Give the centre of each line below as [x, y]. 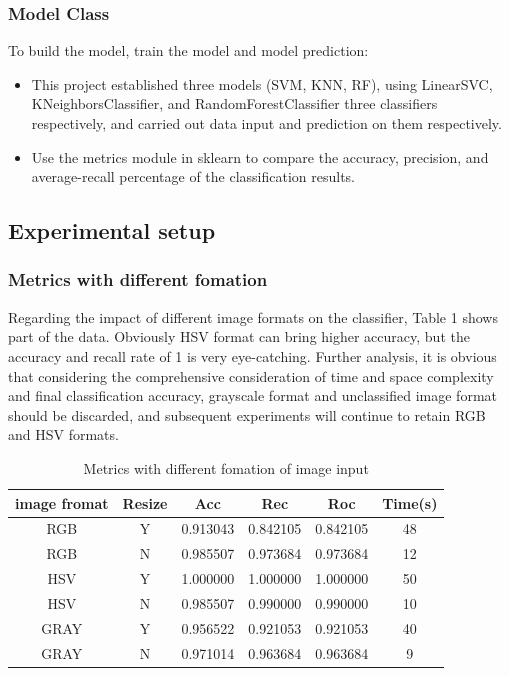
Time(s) [410, 502]
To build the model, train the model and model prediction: [188, 50]
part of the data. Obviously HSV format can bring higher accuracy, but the [239, 336]
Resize [145, 502]
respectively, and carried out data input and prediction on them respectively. [266, 123]
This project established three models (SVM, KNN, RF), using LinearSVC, [262, 83]
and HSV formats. [63, 434]
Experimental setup [112, 230]
